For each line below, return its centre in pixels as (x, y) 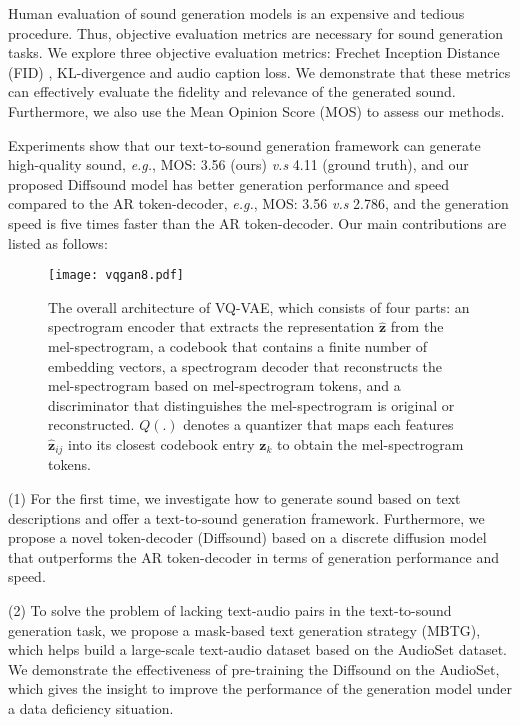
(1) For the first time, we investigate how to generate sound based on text (234, 497)
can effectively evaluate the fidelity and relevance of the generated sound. (232, 91)
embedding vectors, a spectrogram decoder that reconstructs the (245, 365)
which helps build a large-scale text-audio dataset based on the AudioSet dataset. (257, 649)
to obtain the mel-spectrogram (370, 443)
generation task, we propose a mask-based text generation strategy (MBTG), (244, 629)
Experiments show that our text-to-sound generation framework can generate (244, 144)
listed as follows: (58, 242)
